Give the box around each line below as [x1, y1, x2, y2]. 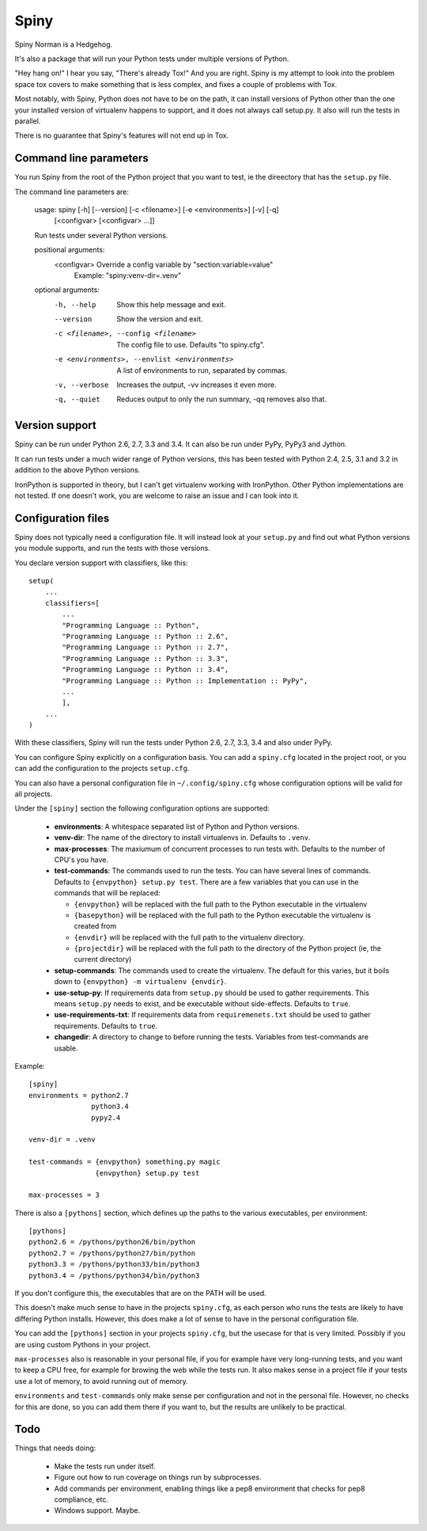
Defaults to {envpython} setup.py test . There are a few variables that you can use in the [54, 877, 359, 887]
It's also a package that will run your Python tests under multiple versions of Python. [14, 54, 289, 63]
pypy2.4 [91, 1113, 121, 1122]
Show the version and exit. [116, 314, 203, 324]
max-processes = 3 [28, 1191, 100, 1199]
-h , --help [54, 300, 96, 309]
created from [74, 921, 117, 931]
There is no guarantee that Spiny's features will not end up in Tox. [14, 131, 229, 140]
